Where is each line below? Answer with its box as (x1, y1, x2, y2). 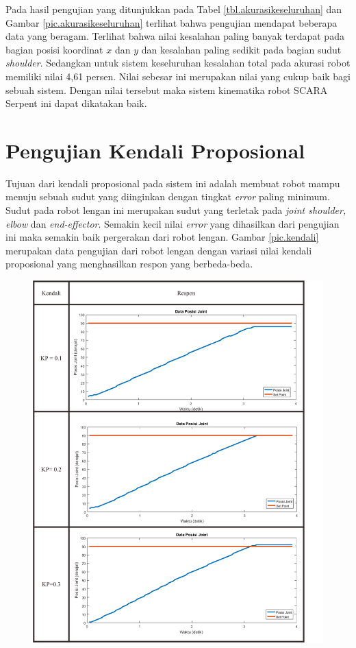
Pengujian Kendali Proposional (5, 136, 305, 164)
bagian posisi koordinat (5, 42, 103, 56)
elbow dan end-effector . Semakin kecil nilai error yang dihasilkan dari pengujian (5, 216, 340, 230)
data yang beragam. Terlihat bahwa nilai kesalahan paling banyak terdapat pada (5, 29, 344, 43)
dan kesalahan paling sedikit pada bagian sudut (141, 42, 342, 56)
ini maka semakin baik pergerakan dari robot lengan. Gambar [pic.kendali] (5, 230, 319, 244)
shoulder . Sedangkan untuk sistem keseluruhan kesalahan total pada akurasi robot (5, 56, 351, 70)
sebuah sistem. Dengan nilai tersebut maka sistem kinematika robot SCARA (5, 82, 328, 97)
